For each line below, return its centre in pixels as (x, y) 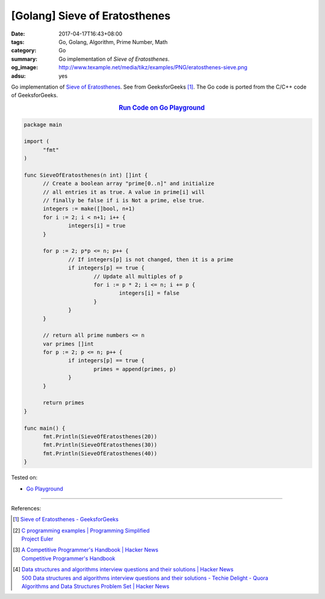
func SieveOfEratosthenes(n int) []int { (86, 175)
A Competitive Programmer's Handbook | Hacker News (90, 550)
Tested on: (24, 478)
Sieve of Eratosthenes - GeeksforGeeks (69, 519)
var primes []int (69, 344)
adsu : (19, 76)
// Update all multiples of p (138, 276)
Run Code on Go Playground (162, 108)
